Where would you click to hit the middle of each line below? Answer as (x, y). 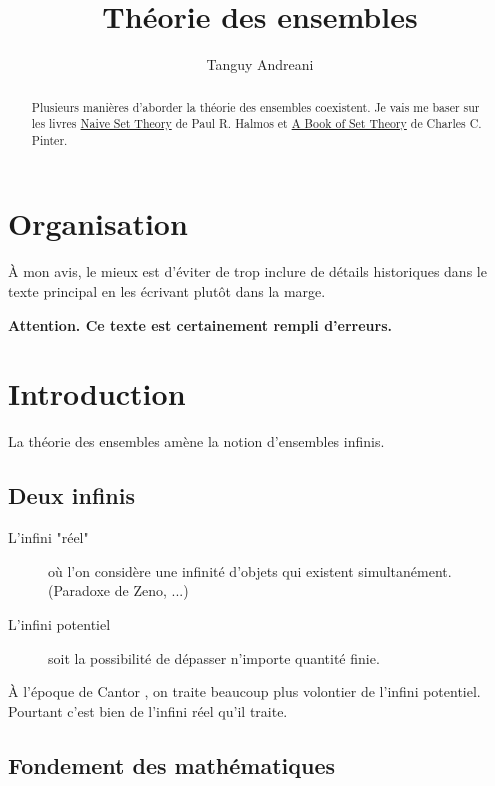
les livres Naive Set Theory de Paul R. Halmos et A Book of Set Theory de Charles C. (256, 123)
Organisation (98, 223)
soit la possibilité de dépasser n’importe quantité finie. (214, 657)
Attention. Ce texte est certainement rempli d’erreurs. (200, 324)
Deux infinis (71, 495)
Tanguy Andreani (260, 64)
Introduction (97, 393)
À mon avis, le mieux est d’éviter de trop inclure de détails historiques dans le (247, 271)
